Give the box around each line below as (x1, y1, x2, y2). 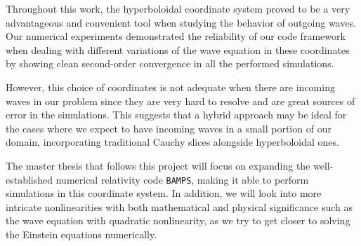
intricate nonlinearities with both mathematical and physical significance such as (6, 199, 353, 214)
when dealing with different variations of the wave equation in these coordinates (6, 42, 350, 57)
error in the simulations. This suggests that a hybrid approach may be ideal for (6, 107, 347, 122)
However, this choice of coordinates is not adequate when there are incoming (6, 79, 335, 94)
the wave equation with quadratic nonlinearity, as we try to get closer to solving (6, 213, 350, 228)
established (6, 172, 53, 186)
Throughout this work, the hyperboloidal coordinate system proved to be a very (6, 1, 350, 15)
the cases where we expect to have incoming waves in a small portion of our (6, 121, 332, 135)
